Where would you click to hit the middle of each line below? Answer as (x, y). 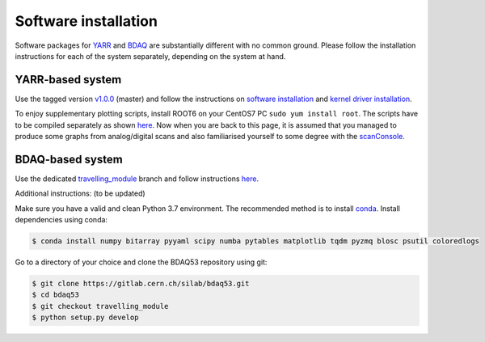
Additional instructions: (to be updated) (80, 193)
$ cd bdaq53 (56, 295)
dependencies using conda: (61, 220)
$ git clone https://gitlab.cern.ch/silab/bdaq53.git (141, 284)
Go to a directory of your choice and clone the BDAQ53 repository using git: (141, 262)
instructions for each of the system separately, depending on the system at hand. (150, 56)
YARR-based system (68, 80)
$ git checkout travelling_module (100, 306)
